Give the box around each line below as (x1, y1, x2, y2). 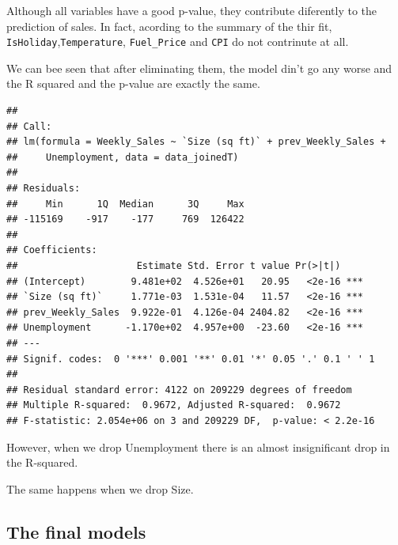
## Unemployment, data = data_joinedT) (6, 151, 239, 163)
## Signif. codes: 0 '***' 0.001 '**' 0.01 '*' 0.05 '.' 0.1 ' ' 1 (6, 353, 375, 365)
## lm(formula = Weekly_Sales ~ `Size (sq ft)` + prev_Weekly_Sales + (6, 136, 386, 148)
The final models (6, 519, 146, 543)
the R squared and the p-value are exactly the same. (6, 75, 260, 92)
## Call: (6, 120, 52, 132)
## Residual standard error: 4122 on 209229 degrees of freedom (6, 384, 352, 396)
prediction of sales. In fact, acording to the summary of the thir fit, (6, 17, 332, 34)
